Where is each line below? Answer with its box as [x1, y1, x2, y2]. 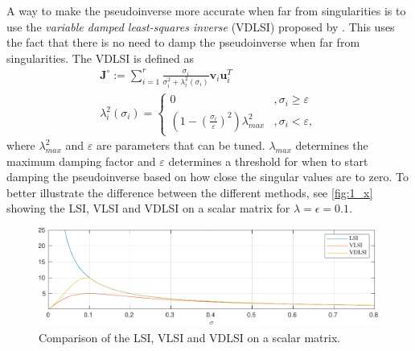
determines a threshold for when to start [168, 152, 368, 169]
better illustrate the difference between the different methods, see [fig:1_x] [6, 184, 373, 200]
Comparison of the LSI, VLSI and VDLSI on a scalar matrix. [39, 328, 341, 345]
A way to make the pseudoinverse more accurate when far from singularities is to [6, 2, 406, 19]
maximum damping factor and [6, 152, 156, 169]
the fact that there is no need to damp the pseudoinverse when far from [6, 34, 360, 51]
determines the [295, 137, 368, 154]
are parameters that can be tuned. [96, 137, 265, 154]
